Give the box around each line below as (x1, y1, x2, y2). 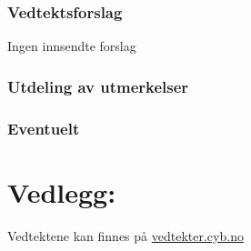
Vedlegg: (7, 173, 116, 210)
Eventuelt (7, 116, 80, 139)
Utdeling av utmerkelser (7, 75, 189, 97)
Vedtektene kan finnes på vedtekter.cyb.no (7, 226, 244, 245)
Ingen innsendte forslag (7, 36, 136, 55)
